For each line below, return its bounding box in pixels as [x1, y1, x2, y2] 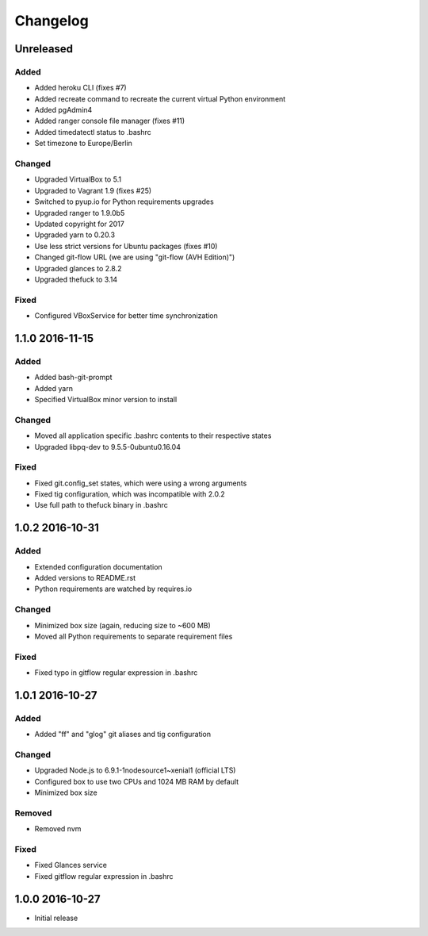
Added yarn [34, 383, 73, 393]
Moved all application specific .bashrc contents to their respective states [34, 431, 272, 440]
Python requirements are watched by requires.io [34, 584, 193, 594]
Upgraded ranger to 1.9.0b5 [34, 208, 125, 217]
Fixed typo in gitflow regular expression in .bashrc [34, 668, 198, 677]
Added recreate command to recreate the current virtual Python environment [34, 94, 286, 103]
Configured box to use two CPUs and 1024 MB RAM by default [34, 777, 239, 786]
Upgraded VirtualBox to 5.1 [34, 175, 122, 184]
